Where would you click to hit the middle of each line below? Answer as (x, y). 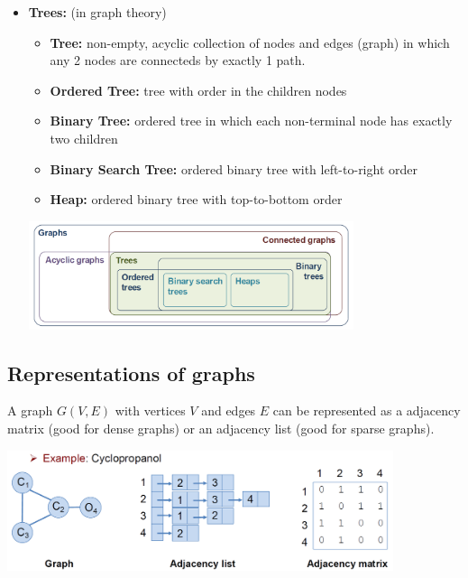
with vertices (150, 410)
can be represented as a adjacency (367, 410)
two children (84, 138)
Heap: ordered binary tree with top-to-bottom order (196, 199)
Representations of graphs (131, 373)
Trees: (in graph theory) (97, 12)
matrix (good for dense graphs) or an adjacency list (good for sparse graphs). (221, 429)
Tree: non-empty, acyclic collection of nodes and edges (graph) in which (250, 42)
